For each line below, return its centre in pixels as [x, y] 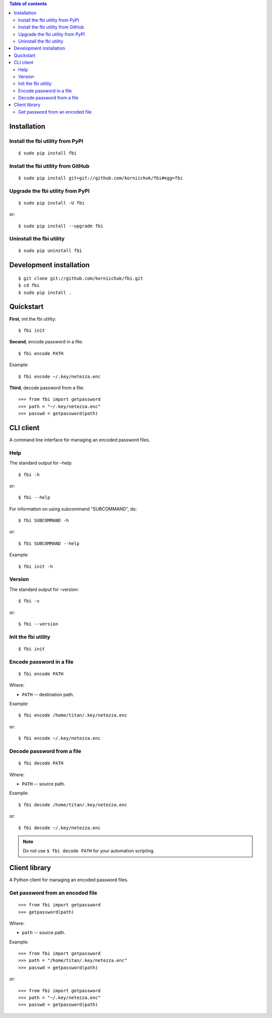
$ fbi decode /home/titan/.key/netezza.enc [73, 805]
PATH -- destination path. [48, 694]
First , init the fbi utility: [33, 319]
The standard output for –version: [44, 589]
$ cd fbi [29, 286]
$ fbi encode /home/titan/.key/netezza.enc [73, 715]
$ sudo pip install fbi [48, 153]
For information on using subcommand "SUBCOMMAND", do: [73, 509]
